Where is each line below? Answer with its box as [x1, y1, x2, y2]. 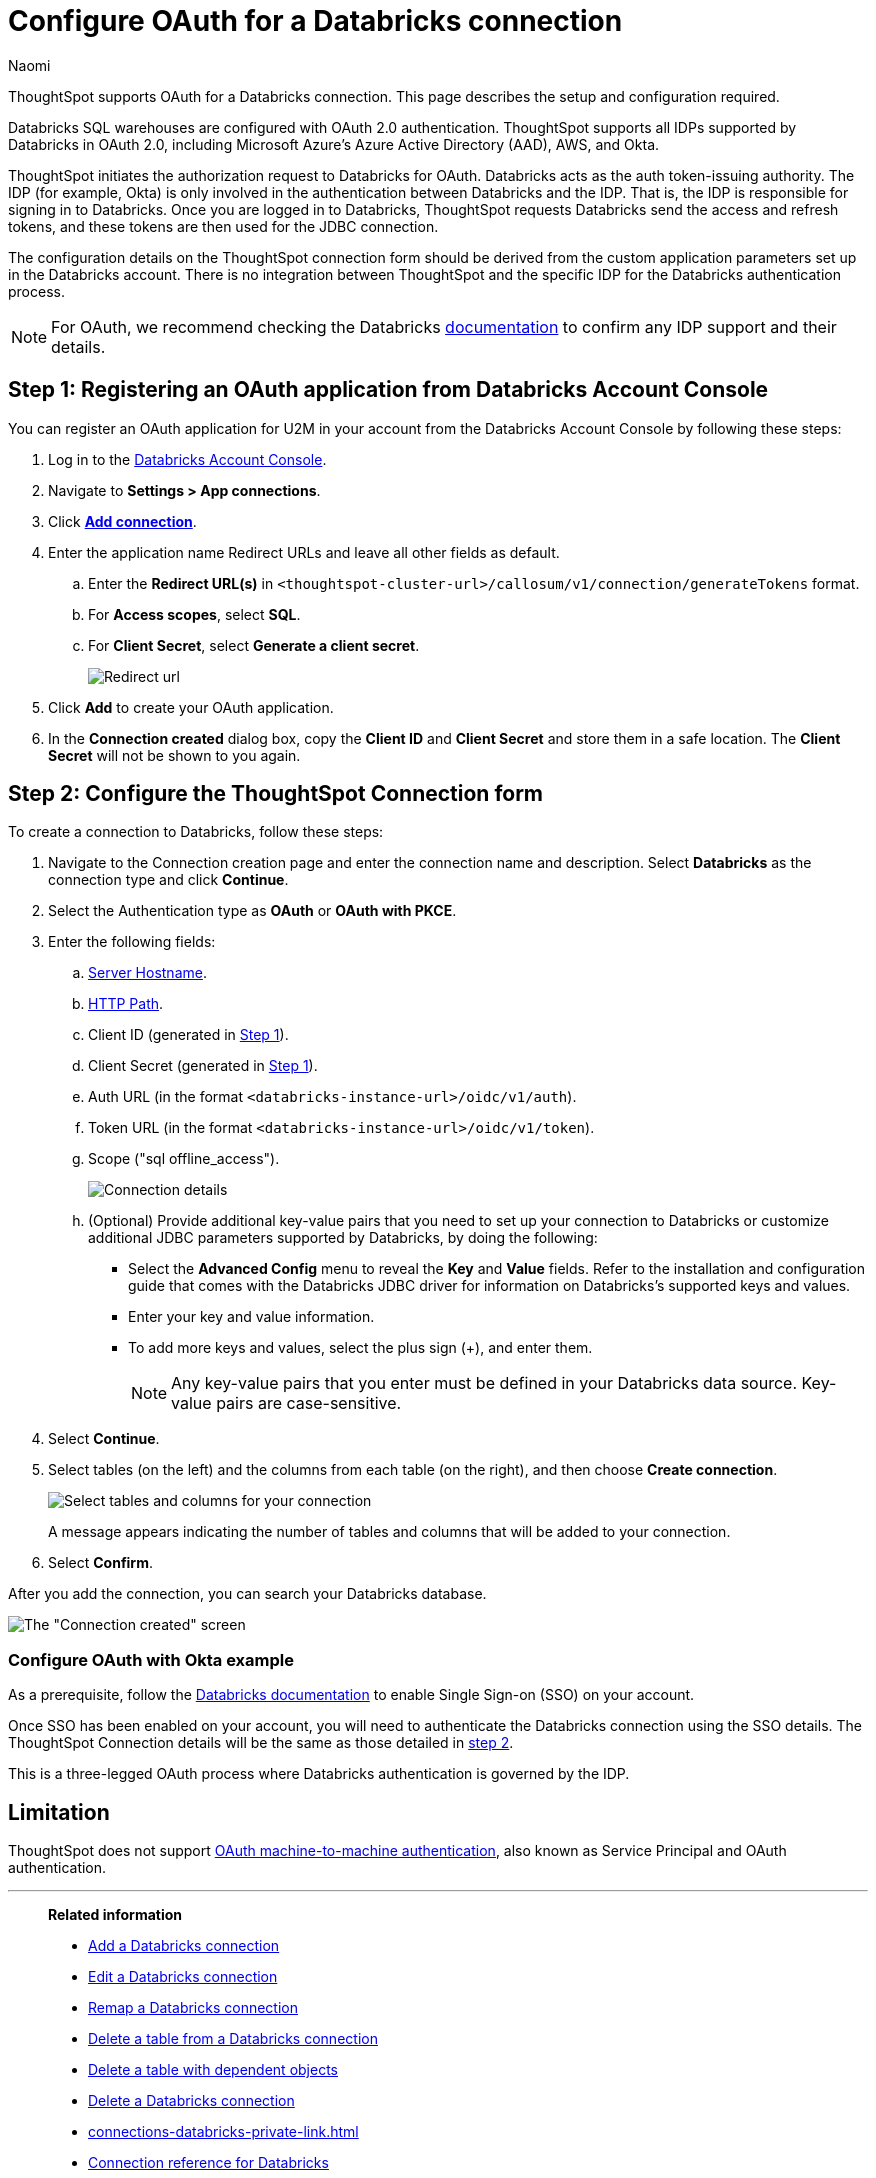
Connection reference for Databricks [88, 2154, 329, 2172]
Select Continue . [48, 1430, 160, 1448]
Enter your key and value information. [128, 1308, 375, 1326]
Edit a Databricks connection [88, 1968, 278, 1986]
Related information [48, 1906, 183, 1924]
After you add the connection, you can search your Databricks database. [8, 1585, 487, 1603]
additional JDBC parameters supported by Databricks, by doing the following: [88, 1229, 598, 1247]
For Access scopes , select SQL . [88, 605, 301, 623]
